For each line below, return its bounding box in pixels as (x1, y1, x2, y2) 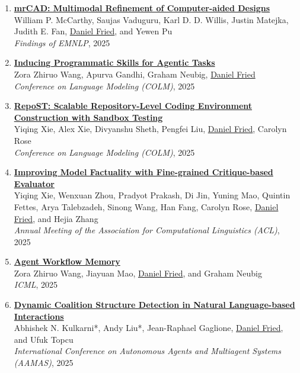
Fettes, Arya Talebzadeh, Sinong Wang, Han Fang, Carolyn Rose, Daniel (14, 200, 279, 213)
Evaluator (14, 177, 55, 189)
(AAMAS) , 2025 (14, 356, 74, 369)
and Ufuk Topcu (14, 333, 74, 345)
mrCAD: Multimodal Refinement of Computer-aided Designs (14, 2, 270, 14)
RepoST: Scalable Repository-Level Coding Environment (14, 99, 253, 112)
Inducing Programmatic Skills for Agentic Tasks (14, 56, 215, 69)
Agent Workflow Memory (14, 255, 120, 268)
